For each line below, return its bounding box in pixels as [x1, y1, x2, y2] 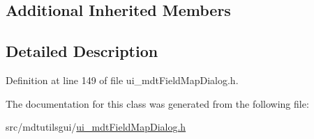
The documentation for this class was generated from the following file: [6, 96, 309, 111]
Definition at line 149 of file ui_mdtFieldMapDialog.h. [6, 72, 239, 87]
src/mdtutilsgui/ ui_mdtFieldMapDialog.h [6, 120, 186, 134]
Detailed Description [6, 40, 158, 62]
